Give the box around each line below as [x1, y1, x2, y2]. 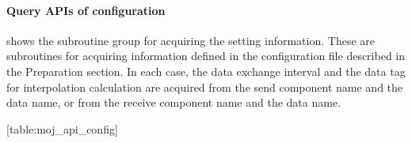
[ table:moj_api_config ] [6, 120, 118, 137]
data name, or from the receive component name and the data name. [6, 94, 341, 111]
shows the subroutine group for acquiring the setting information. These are [6, 32, 375, 48]
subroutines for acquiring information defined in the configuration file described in [6, 47, 406, 64]
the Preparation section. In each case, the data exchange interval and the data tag [6, 62, 406, 79]
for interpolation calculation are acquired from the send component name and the [6, 78, 403, 95]
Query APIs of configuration [6, 2, 166, 18]
